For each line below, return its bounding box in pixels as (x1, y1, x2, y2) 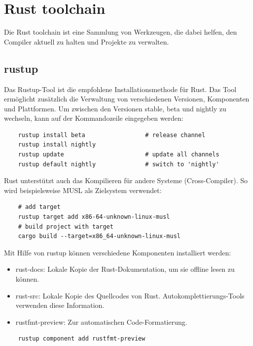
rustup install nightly (18, 141, 96, 148)
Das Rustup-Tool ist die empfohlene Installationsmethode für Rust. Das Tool (4, 84, 237, 94)
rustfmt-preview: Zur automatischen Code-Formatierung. (15, 316, 187, 327)
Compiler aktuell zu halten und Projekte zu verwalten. (4, 36, 169, 47)
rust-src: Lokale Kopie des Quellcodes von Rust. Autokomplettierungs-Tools (15, 290, 245, 300)
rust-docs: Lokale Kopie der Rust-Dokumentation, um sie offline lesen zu (15, 264, 235, 274)
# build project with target (18, 223, 113, 230)
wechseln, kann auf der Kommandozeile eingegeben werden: (4, 113, 183, 123)
